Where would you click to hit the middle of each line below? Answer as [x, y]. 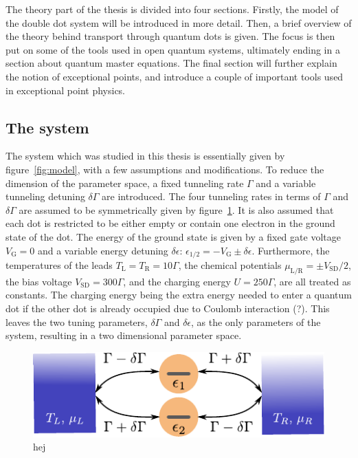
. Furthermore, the [291, 250]
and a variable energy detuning [103, 250]
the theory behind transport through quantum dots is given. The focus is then [170, 36]
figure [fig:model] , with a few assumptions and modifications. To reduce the [165, 169]
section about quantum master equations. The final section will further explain [171, 63]
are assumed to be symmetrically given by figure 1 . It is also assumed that [176, 209]
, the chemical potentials [230, 264]
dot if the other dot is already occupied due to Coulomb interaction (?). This [168, 308]
